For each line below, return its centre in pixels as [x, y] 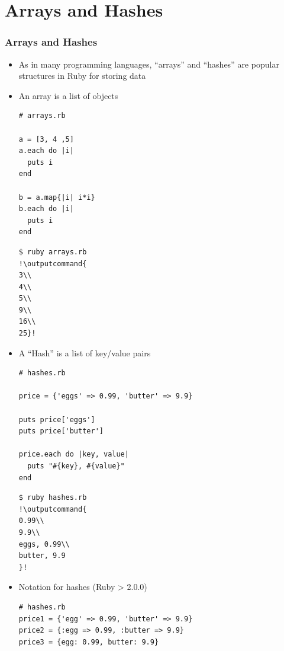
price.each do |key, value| [74, 454]
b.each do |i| [46, 209]
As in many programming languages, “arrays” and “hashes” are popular [149, 64]
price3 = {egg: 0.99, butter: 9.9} [89, 642]
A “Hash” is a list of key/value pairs [85, 352]
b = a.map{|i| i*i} [57, 197]
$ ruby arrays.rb [53, 252]
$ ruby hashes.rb [53, 498]
